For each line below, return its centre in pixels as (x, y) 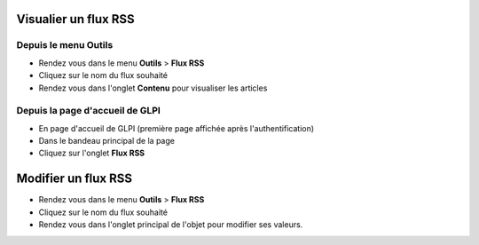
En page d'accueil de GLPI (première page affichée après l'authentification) (177, 128)
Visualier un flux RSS (75, 19)
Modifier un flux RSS (75, 179)
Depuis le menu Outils (65, 45)
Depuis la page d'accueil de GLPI (89, 111)
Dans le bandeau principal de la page (106, 141)
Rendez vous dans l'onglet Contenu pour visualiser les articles (153, 88)
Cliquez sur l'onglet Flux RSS (92, 153)
